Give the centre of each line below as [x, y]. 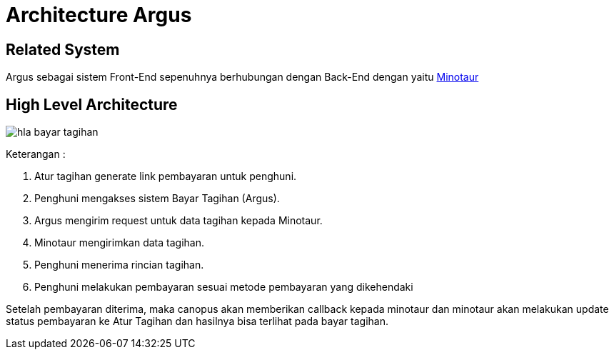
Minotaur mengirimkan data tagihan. [119, 243]
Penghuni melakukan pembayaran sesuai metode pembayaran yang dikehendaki [224, 287]
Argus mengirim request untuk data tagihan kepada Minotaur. [178, 221]
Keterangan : [36, 154]
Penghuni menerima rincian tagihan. [119, 265]
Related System [63, 49]
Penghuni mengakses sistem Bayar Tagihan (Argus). [157, 199]
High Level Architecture [92, 104]
